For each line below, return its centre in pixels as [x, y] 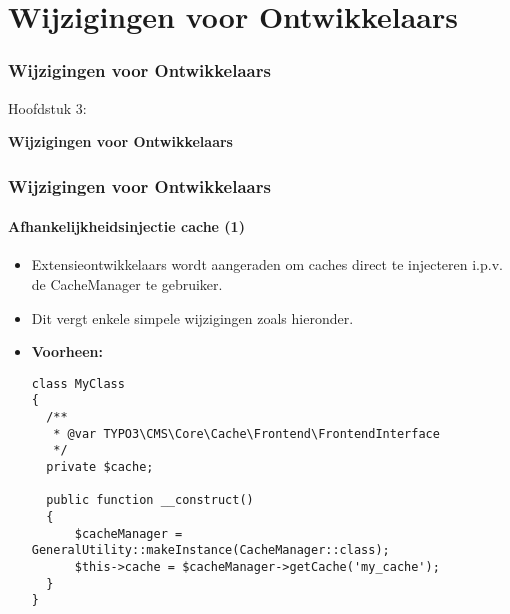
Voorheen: [67, 351]
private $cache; [100, 467]
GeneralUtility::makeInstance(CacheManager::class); [210, 550]
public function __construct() [150, 500]
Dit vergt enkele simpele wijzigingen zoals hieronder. [192, 317]
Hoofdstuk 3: [47, 107]
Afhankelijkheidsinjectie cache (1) [126, 226]
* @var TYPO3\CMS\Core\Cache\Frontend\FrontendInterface [246, 433]
